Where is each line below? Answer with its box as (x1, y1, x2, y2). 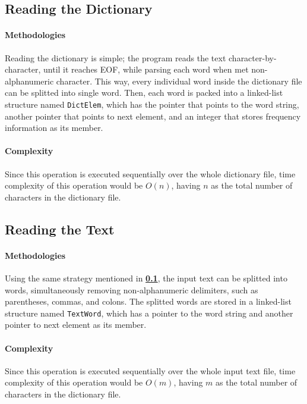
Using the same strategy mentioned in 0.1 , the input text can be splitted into (5, 271, 287, 284)
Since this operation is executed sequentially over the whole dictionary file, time (5, 167, 296, 180)
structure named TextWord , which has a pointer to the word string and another (5, 306, 293, 319)
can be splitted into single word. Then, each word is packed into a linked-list (5, 86, 283, 99)
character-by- (229, 51, 277, 64)
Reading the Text (5, 220, 115, 238)
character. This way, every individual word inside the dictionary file (56, 74, 302, 87)
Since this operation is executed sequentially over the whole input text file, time (5, 364, 296, 377)
